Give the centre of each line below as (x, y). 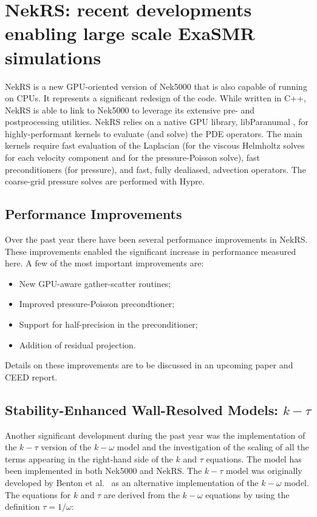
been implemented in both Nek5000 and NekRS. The (104, 471)
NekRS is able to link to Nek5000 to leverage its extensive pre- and (130, 110)
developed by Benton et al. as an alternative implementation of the (132, 482)
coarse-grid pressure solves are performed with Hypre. (105, 181)
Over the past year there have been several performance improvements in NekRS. (156, 239)
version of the (66, 447)
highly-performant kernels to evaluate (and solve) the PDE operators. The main (154, 133)
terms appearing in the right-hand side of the (89, 458)
